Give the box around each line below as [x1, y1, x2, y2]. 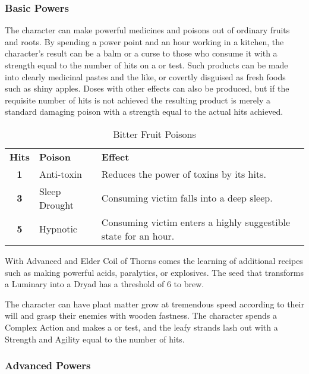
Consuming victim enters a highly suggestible [101, 215, 291, 229]
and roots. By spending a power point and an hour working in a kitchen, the [5, 35, 284, 48]
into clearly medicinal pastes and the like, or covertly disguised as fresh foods [5, 70, 286, 83]
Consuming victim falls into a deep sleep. [101, 191, 273, 205]
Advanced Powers [5, 358, 91, 373]
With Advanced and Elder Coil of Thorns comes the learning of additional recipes [5, 254, 303, 266]
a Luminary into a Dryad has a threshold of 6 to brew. [5, 278, 204, 290]
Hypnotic [39, 222, 77, 236]
